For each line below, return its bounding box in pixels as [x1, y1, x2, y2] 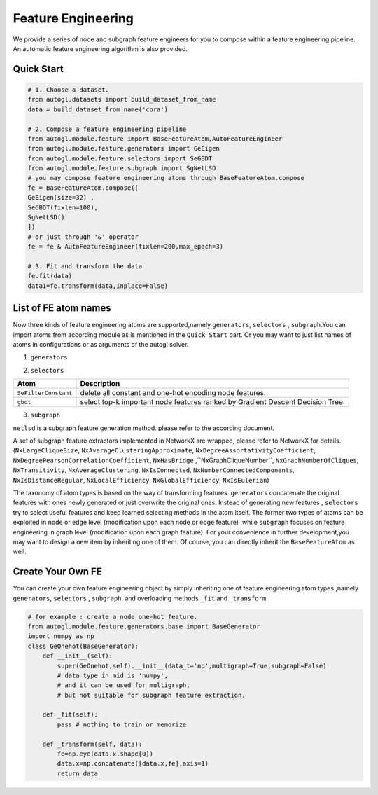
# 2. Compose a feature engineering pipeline [27, 125, 187, 133]
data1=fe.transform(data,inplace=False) [27, 282, 168, 290]
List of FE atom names [13, 302, 111, 314]
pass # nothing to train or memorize [57, 720, 187, 728]
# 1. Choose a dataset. [27, 85, 110, 94]
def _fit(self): [42, 711, 98, 719]
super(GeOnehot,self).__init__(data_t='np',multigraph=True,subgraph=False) [57, 662, 327, 670]
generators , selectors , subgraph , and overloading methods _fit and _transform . [13, 594, 269, 602]
